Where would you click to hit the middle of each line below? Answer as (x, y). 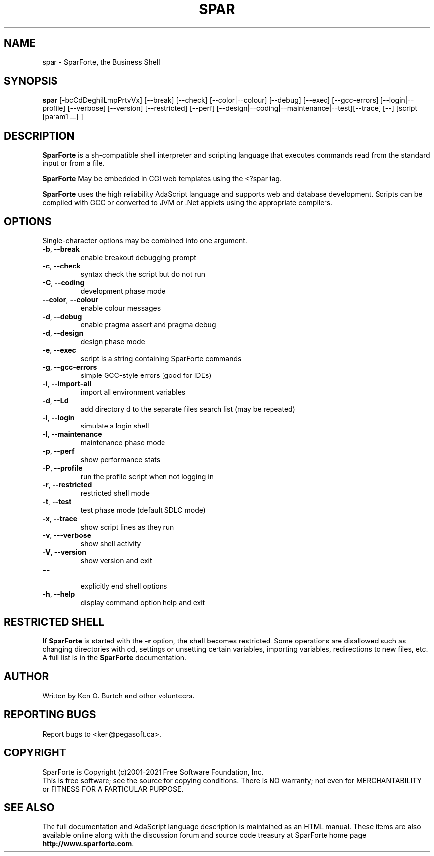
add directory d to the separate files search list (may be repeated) (188, 409)
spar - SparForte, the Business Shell (101, 62)
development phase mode (123, 291)
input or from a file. (73, 163)
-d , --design (63, 333)
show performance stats (120, 460)
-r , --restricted (67, 485)
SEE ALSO (29, 807)
